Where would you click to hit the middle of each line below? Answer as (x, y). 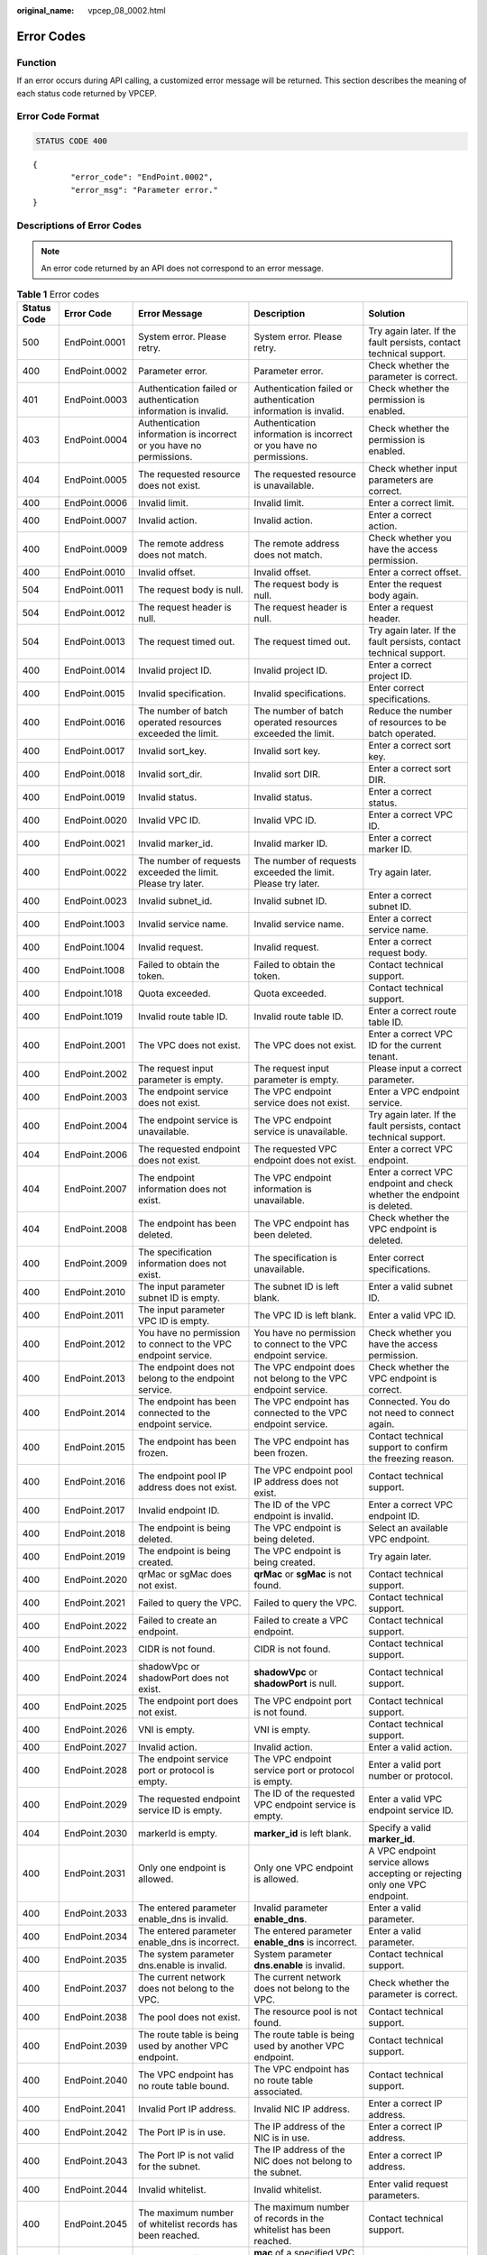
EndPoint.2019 (95, 1557)
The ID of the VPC (292, 1505)
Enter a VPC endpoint (414, 1091)
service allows (399, 1863)
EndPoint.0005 (96, 480)
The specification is (295, 1258)
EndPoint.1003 (95, 925)
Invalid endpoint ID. (179, 1511)
